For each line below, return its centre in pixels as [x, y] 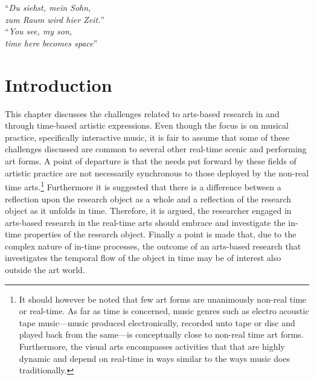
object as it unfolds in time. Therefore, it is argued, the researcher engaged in [148, 211]
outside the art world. [45, 270]
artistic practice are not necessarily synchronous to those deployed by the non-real [157, 172]
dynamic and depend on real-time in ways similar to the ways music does [155, 358]
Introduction [59, 84]
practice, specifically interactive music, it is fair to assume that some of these [147, 137]
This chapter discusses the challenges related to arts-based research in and [142, 113]
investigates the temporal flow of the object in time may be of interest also [143, 258]
